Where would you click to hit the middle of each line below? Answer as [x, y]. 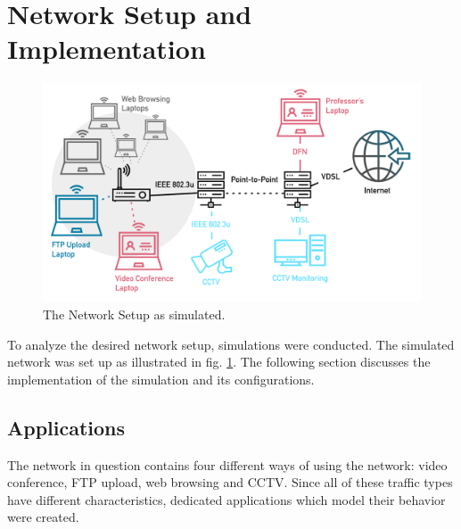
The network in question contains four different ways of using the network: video [227, 464]
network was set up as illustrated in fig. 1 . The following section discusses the [219, 362]
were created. [43, 517]
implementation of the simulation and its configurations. [161, 379]
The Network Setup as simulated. [134, 314]
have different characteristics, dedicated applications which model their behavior [226, 499]
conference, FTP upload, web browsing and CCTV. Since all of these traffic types [230, 482]
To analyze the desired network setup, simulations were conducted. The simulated [231, 344]
